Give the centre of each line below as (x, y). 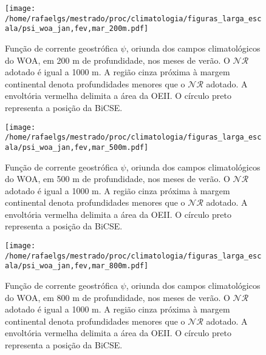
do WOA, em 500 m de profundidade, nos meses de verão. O (118, 179)
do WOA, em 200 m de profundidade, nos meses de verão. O (118, 60)
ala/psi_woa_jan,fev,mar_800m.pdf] (77, 266)
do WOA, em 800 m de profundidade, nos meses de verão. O (118, 297)
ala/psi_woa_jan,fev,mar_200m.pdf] (77, 29)
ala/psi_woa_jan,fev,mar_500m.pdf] (77, 147)
